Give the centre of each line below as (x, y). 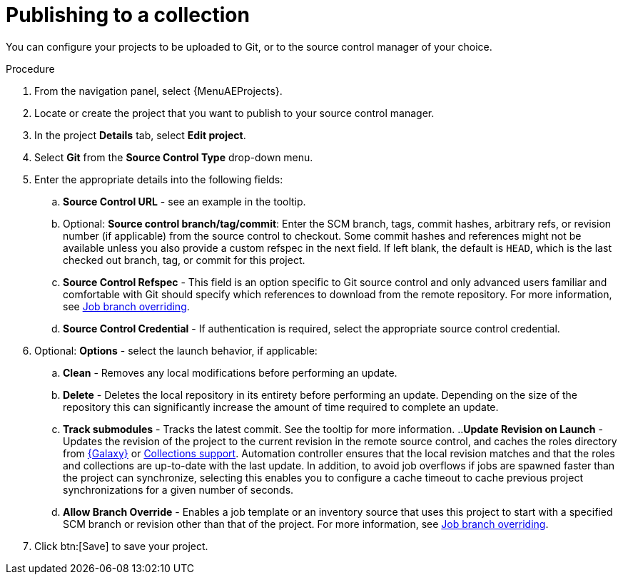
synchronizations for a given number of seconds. (178, 489)
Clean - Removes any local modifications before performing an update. (230, 372)
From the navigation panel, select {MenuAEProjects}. (158, 91)
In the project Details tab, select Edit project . (140, 135)
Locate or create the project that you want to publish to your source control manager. (234, 113)
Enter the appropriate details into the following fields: (159, 179)
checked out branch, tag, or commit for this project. (184, 260)
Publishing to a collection (128, 15)
